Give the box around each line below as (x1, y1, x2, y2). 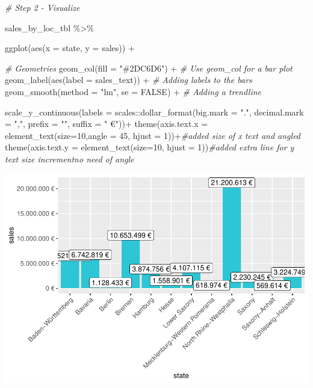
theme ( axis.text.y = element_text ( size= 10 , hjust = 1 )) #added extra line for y (5, 141, 294, 153)
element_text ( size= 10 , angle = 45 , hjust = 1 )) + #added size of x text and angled (5, 129, 301, 141)
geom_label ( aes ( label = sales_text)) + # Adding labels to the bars (5, 73, 252, 86)
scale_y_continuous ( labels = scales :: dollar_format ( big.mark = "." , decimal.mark (5, 105, 304, 118)
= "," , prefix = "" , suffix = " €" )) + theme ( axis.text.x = (5, 117, 208, 130)
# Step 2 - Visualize (5, 1, 80, 13)
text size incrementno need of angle (5, 152, 134, 165)
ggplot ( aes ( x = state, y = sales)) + (5, 42, 135, 54)
